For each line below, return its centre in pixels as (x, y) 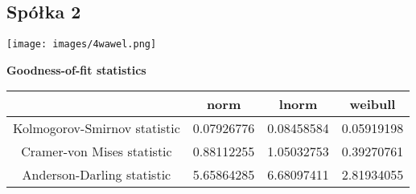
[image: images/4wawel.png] (82, 44)
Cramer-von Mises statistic (97, 152)
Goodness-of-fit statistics (76, 69)
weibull (373, 104)
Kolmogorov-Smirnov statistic (97, 128)
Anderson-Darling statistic (97, 175)
